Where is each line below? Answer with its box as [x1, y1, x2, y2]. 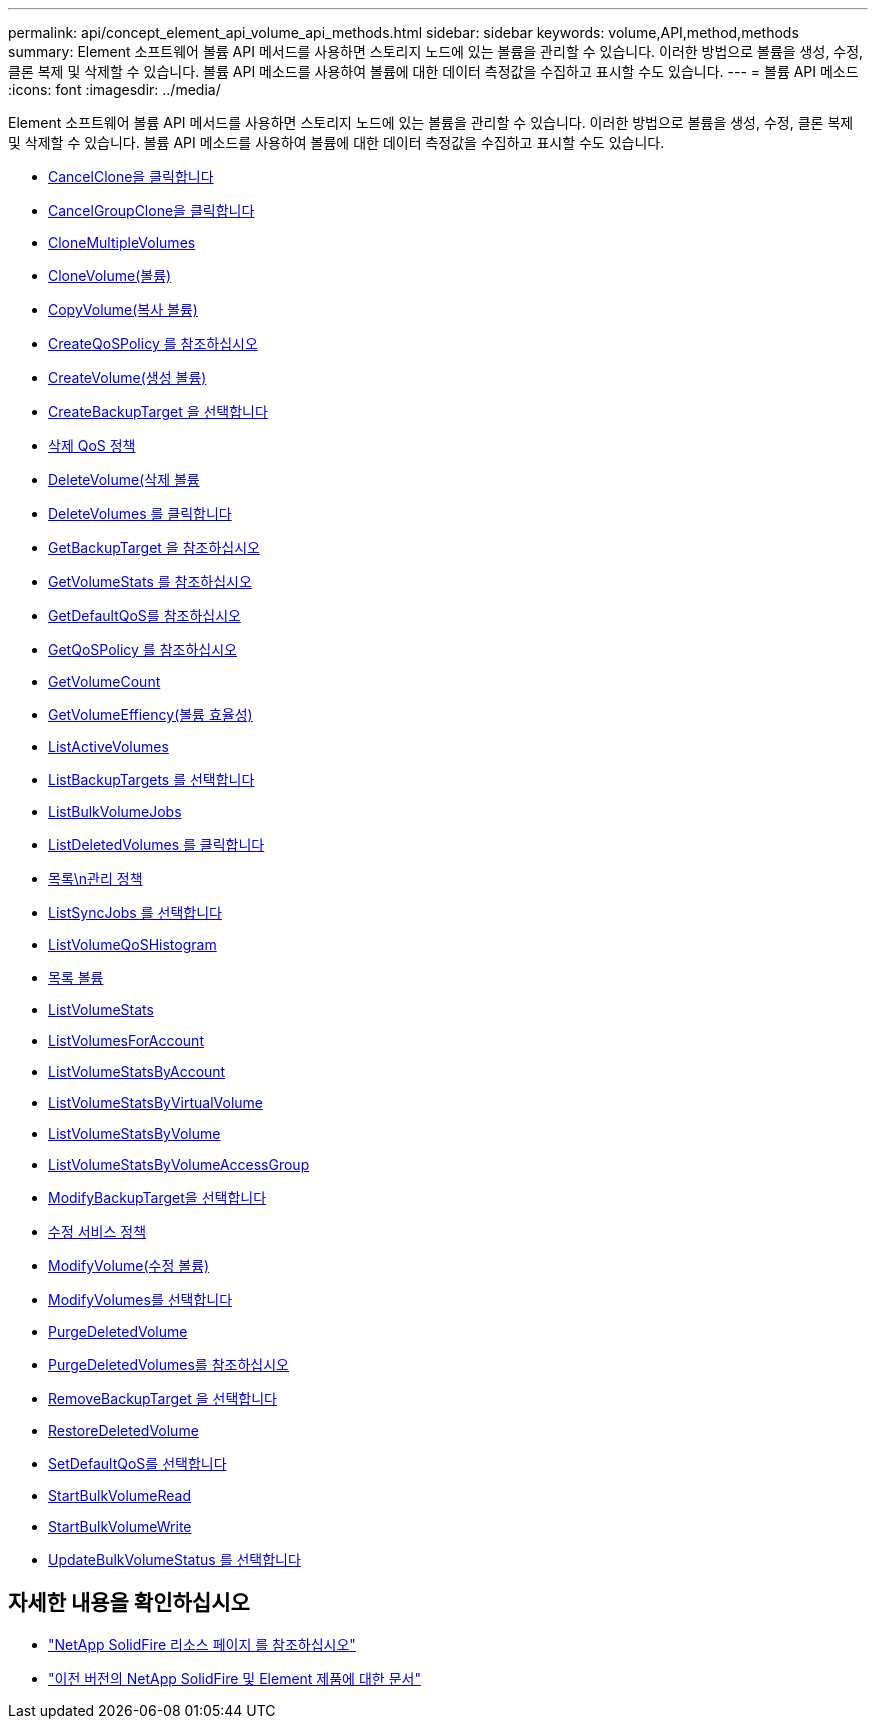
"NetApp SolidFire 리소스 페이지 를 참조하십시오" [48, 1635, 356, 1653]
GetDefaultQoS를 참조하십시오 [48, 607, 241, 624]
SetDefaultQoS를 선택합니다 [48, 1455, 227, 1472]
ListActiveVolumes [48, 738, 169, 755]
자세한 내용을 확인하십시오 [8, 1590, 250, 1616]
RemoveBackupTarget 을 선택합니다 [48, 1390, 277, 1407]
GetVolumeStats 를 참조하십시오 [48, 573, 252, 590]
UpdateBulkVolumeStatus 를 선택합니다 [48, 1551, 301, 1568]
